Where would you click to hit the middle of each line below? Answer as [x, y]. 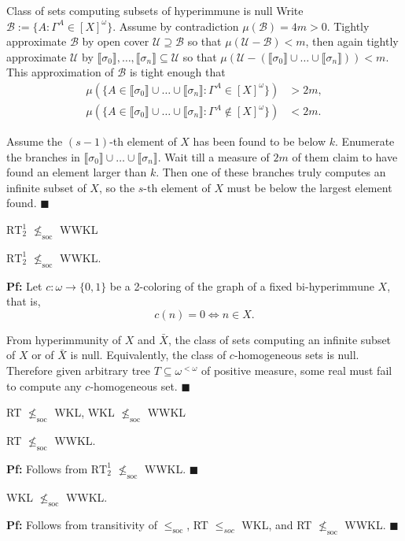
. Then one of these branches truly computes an [271, 172]
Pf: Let [24, 285]
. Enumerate [365, 141]
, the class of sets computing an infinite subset [280, 339]
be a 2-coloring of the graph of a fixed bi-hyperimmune [242, 285]
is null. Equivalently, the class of [148, 355]
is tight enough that [177, 72]
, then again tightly [352, 41]
